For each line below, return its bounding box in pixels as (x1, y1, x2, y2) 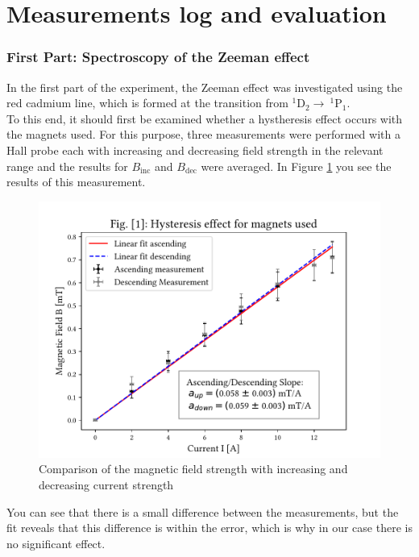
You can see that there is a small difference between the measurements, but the (6, 503, 399, 520)
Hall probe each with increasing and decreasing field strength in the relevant (6, 141, 384, 158)
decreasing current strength (39, 476, 174, 493)
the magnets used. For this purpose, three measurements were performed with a (6, 126, 400, 143)
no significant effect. (6, 534, 106, 551)
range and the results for (6, 157, 128, 174)
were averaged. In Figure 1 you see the (201, 157, 392, 174)
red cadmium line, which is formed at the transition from (6, 94, 288, 111)
